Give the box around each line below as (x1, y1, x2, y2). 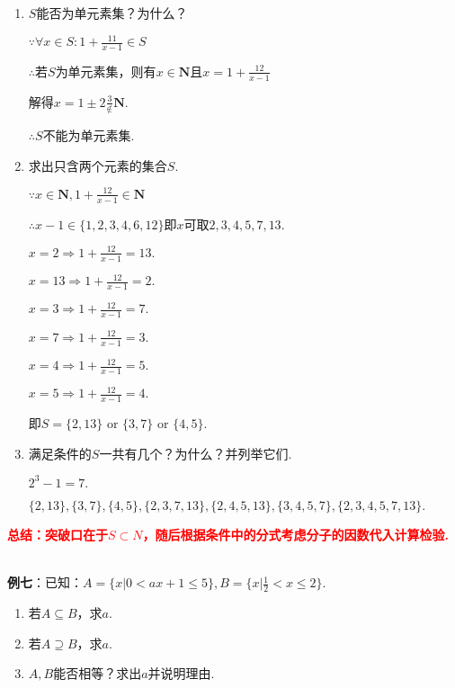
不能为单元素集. (42, 126, 135, 145)
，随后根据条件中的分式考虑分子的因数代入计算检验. (142, 524, 449, 543)
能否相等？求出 (53, 664, 142, 683)
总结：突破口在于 (7, 524, 108, 543)
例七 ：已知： (7, 573, 83, 592)
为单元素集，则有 (55, 61, 156, 80)
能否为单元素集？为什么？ (36, 4, 188, 22)
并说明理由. (147, 664, 215, 683)
